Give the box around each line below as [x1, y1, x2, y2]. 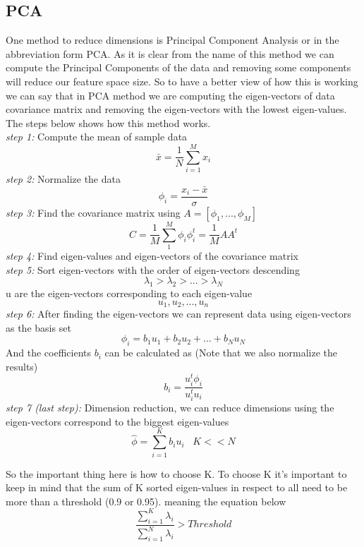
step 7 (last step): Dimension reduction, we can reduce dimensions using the [6, 400, 334, 415]
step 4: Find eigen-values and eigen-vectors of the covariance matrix [6, 248, 298, 263]
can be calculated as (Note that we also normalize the [104, 345, 338, 360]
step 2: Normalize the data [6, 172, 121, 186]
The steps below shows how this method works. [6, 115, 211, 130]
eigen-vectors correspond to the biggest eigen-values [6, 414, 229, 428]
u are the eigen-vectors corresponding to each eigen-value [6, 286, 253, 301]
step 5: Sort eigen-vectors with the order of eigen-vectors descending [6, 262, 300, 277]
